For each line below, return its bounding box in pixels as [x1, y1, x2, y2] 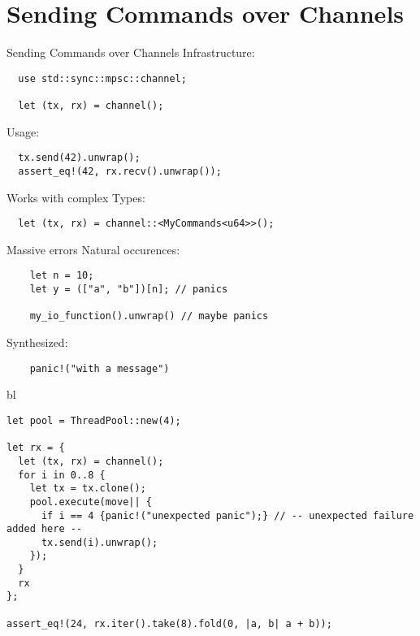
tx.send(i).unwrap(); [41, 536, 158, 548]
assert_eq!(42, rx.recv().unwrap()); [18, 165, 222, 177]
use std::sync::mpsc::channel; [18, 72, 187, 84]
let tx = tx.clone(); [29, 482, 146, 495]
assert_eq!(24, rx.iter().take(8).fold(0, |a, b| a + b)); [6, 617, 332, 630]
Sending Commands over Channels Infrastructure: [6, 44, 255, 61]
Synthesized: [6, 334, 68, 351]
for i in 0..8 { [18, 469, 106, 481]
